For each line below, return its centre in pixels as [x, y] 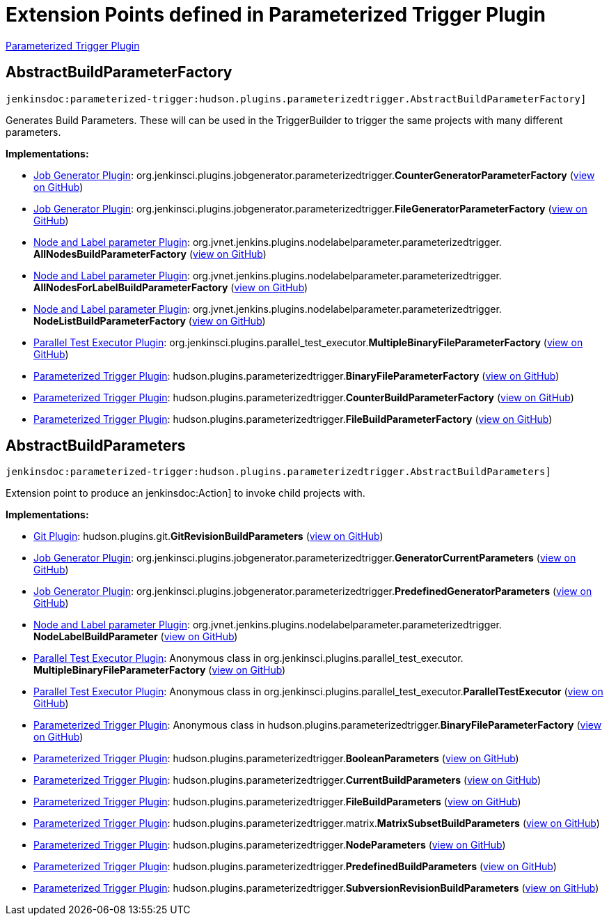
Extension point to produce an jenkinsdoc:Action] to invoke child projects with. [185, 493]
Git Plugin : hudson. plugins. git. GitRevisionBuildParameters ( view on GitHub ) [208, 536]
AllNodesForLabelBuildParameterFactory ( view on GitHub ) [171, 287]
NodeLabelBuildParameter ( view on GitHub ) [136, 637]
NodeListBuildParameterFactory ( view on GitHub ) [150, 320]
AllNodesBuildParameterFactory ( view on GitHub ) [150, 254]
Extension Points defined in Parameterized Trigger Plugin [276, 15]
